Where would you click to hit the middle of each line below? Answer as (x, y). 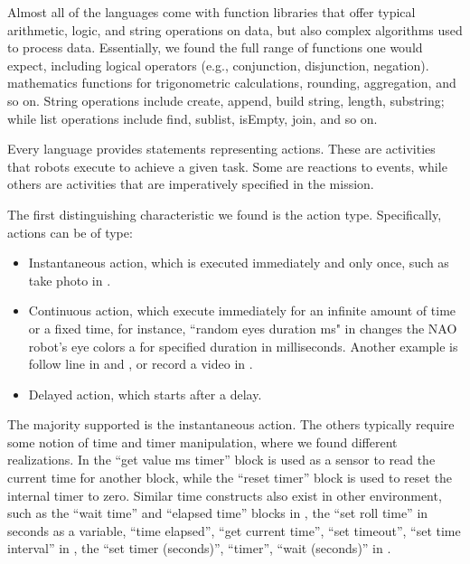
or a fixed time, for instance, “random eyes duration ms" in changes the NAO (243, 328)
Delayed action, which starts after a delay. (145, 394)
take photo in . (70, 280)
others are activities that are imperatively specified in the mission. (191, 184)
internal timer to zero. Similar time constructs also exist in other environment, (225, 495)
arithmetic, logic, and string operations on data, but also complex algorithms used (235, 29)
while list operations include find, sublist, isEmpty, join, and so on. (193, 118)
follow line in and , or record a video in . (141, 364)
